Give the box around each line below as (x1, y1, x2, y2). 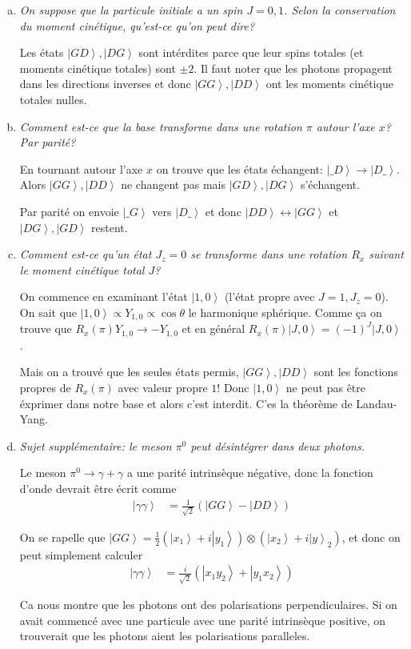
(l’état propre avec (224, 288, 315, 305)
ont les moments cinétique (265, 75, 393, 92)
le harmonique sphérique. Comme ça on (188, 303, 382, 320)
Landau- (356, 395, 397, 411)
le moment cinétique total (19, 261, 145, 278)
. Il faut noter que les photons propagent (194, 59, 393, 76)
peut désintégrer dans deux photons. (190, 437, 365, 454)
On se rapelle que (19, 528, 106, 545)
